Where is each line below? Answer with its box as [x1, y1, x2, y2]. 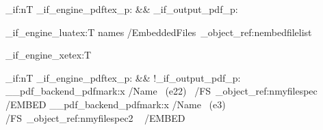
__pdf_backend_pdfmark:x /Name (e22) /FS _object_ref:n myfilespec [5, 84, 318, 98]
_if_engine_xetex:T [5, 48, 92, 62]
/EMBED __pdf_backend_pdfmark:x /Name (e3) [5, 97, 226, 111]
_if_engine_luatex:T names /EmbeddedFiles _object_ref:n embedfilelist [5, 25, 312, 39]
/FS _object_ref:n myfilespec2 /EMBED [5, 110, 185, 125]
